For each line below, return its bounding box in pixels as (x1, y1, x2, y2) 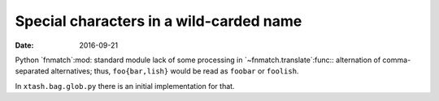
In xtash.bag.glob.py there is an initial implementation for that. (15, 81, 235, 90)
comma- (382, 55, 411, 65)
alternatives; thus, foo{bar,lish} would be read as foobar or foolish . (50, 66, 299, 76)
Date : (15, 40, 34, 50)
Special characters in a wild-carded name (15, 12, 302, 30)
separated (15, 66, 50, 76)
